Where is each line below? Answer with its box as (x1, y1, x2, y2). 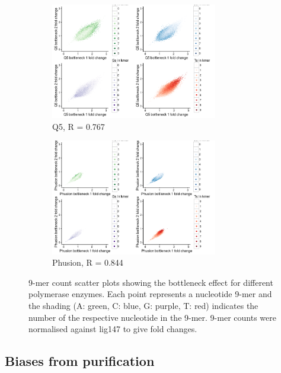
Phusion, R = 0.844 (52, 256, 123, 269)
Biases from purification (5, 352, 155, 370)
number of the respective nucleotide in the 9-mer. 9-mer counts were (28, 311, 276, 323)
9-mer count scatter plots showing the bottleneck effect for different (28, 276, 273, 288)
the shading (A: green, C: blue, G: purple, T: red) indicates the (28, 299, 258, 311)
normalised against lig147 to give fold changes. (28, 323, 197, 335)
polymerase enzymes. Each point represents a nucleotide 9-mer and (28, 288, 272, 300)
